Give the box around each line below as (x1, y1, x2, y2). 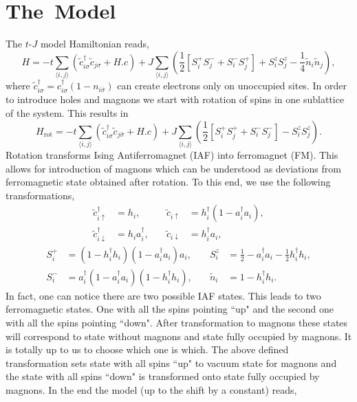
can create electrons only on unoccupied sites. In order (117, 78, 347, 93)
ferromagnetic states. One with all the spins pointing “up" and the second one (6, 302, 334, 316)
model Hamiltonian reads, (40, 36, 149, 51)
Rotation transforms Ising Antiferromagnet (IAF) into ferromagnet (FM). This (6, 147, 338, 161)
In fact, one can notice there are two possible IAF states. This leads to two (6, 288, 321, 302)
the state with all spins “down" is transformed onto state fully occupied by (6, 369, 320, 383)
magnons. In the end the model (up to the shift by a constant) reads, (6, 382, 297, 397)
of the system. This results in (6, 106, 129, 120)
